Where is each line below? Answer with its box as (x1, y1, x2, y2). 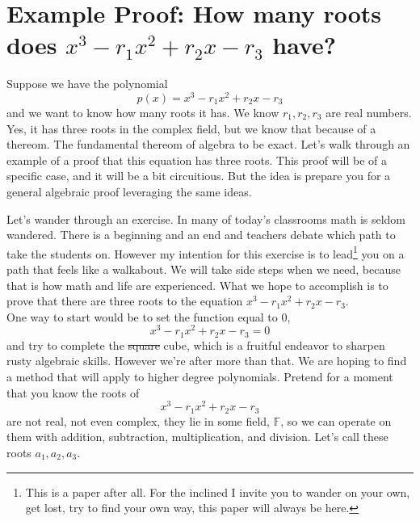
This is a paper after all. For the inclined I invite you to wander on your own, (25, 483, 410, 500)
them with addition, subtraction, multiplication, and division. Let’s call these (6, 428, 388, 445)
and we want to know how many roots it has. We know (6, 103, 279, 120)
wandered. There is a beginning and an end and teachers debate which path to (6, 226, 396, 243)
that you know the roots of (6, 384, 140, 401)
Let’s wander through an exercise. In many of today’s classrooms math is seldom (6, 210, 406, 227)
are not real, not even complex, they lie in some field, (6, 412, 271, 429)
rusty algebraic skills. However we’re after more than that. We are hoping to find (6, 352, 407, 369)
